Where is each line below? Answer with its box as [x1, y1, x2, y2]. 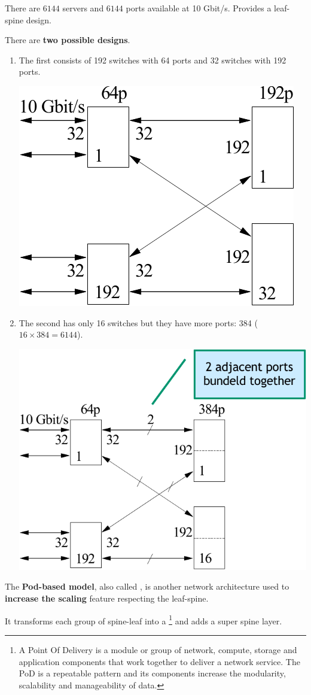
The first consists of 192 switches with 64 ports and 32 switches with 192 [19, 53, 286, 66]
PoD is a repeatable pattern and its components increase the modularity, [19, 667, 286, 679]
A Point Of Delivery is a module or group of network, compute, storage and [19, 643, 297, 655]
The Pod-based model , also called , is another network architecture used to [5, 580, 289, 593]
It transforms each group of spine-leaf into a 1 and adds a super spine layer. [5, 612, 282, 627]
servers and [62, 2, 104, 14]
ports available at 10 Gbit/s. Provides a [126, 2, 272, 14]
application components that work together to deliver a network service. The [19, 655, 300, 667]
